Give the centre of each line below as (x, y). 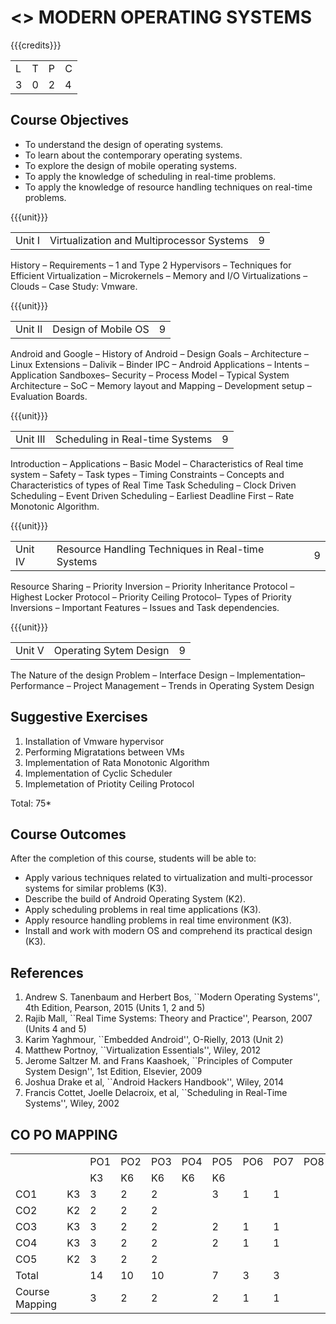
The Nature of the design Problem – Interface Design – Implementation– (158, 675)
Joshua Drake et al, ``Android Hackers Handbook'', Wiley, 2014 (154, 1082)
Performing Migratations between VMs (104, 752)
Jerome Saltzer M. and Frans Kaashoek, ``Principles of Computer (158, 1061)
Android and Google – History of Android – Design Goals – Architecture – (159, 353)
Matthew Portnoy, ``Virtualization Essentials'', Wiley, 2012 (142, 1050)
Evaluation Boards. (49, 396)
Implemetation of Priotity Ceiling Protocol (109, 783)
